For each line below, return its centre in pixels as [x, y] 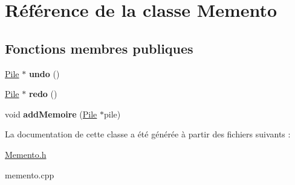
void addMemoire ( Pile [51, 114]
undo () [44, 73]
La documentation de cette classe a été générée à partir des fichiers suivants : [148, 134]
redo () [43, 94]
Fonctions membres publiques [99, 48]
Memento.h [26, 154]
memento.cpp [30, 174]
